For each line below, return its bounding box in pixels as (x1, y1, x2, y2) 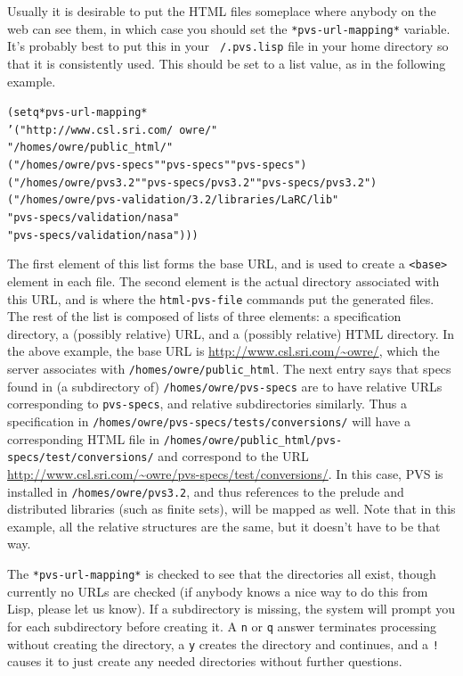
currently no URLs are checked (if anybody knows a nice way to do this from (7, 581, 428, 600)
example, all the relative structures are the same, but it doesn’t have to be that (7, 516, 441, 535)
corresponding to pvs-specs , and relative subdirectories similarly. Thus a (7, 394, 407, 413)
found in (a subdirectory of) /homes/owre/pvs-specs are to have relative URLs (7, 376, 443, 395)
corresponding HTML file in (7, 429, 160, 448)
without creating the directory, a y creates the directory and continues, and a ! (7, 634, 439, 653)
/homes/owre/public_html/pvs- (163, 433, 343, 447)
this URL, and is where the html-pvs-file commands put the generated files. (7, 289, 435, 308)
